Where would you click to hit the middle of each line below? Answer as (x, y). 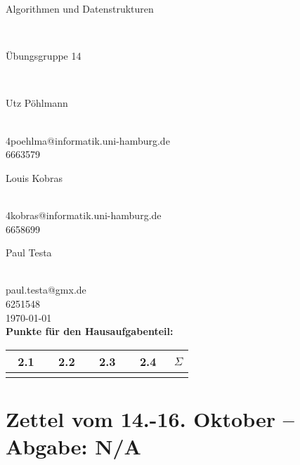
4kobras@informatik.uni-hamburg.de (84, 215)
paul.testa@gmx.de (46, 290)
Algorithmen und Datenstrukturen (80, 8)
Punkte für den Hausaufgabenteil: (90, 331)
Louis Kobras (34, 177)
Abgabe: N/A (73, 446)
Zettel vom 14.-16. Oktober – (150, 418)
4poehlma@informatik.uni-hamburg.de (88, 140)
